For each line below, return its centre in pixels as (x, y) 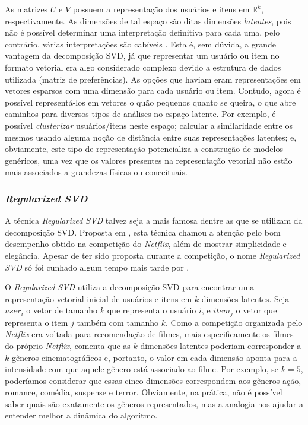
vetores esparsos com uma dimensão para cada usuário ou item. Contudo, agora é (153, 91)
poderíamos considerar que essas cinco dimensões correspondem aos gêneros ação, (153, 380)
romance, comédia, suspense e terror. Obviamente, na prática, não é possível (144, 392)
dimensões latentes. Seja (245, 298)
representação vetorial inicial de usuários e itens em (99, 298)
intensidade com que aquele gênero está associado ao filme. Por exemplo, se (142, 369)
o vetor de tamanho (62, 310)
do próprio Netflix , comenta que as (68, 345)
